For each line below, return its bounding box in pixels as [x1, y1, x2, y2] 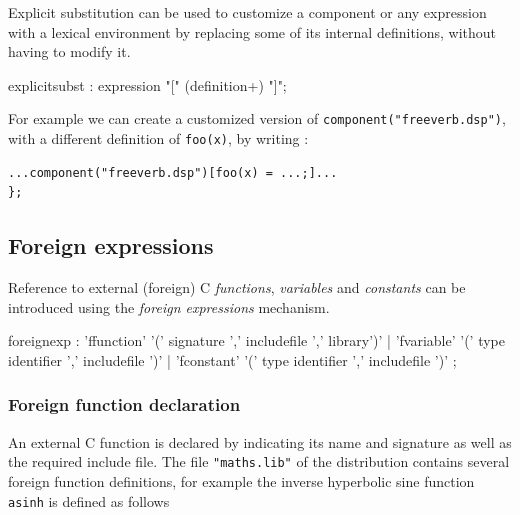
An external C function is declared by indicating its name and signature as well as [8, 431, 512, 452]
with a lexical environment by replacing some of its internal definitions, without [8, 21, 497, 42]
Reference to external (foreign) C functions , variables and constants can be [8, 277, 466, 298]
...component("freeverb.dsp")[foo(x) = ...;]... [8, 165, 338, 180]
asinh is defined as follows [8, 490, 170, 511]
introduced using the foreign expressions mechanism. [8, 296, 330, 317]
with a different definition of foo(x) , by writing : [8, 128, 309, 149]
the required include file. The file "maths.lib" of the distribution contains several [8, 451, 510, 472]
